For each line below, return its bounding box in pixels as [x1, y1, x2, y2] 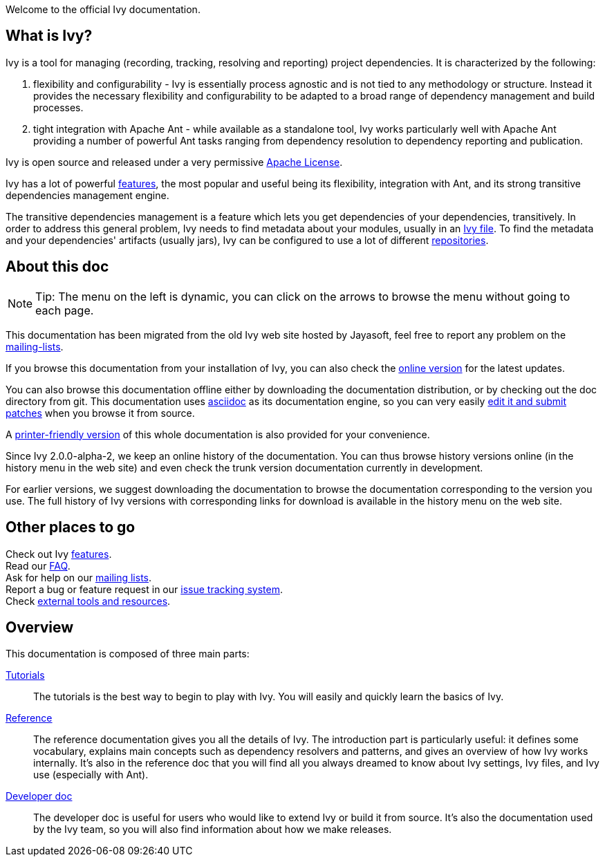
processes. [33, 101, 84, 113]
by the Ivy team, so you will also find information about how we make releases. [33, 823, 392, 836]
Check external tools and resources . [6, 594, 171, 607]
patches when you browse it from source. [6, 406, 195, 419]
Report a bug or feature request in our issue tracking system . [6, 583, 283, 595]
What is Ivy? [6, 27, 93, 45]
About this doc [6, 258, 109, 276]
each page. [35, 303, 94, 317]
